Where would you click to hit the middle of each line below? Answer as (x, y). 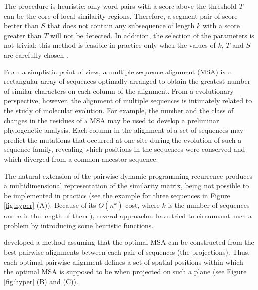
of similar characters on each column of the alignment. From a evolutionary (119, 91)
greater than (23, 35)
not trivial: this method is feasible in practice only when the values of (110, 45)
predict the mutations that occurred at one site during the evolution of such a (123, 139)
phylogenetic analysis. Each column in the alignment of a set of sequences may (124, 130)
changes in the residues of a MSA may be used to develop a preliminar (112, 120)
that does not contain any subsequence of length (121, 26)
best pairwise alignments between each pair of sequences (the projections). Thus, (127, 252)
